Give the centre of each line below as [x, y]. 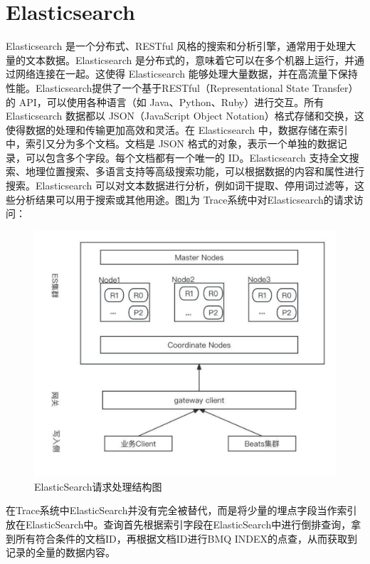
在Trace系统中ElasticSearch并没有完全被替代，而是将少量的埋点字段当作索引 [181, 510]
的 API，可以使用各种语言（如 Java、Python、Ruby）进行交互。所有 [165, 101]
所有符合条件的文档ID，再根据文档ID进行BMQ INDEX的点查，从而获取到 [186, 538]
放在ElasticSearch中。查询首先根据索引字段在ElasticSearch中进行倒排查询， [179, 524]
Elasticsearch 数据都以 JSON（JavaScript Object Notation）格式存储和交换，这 [185, 116]
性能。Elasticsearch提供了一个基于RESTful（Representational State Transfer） [182, 87]
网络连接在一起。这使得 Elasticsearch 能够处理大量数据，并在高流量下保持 [186, 74]
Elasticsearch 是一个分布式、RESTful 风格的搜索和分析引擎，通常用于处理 [176, 46]
